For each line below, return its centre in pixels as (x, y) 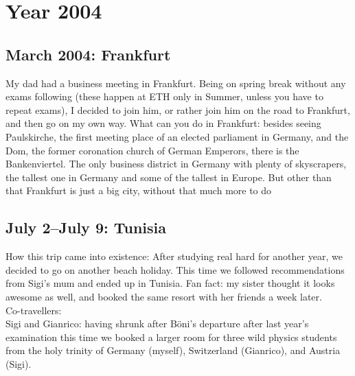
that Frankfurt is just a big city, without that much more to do (139, 190)
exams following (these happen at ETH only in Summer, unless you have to (164, 96)
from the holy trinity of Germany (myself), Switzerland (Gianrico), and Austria (173, 350)
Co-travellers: (34, 310)
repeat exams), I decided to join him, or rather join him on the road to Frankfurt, (178, 109)
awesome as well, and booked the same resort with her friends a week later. (164, 296)
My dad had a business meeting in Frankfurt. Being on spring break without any (176, 83)
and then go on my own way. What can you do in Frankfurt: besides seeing (163, 123)
